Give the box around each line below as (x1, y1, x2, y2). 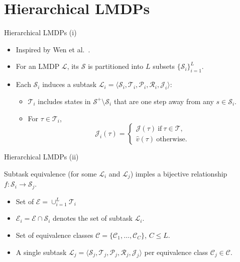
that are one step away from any (113, 96, 214, 106)
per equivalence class (144, 246, 208, 257)
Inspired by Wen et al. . (16, 44, 90, 54)
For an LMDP (16, 61, 60, 71)
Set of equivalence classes (16, 229, 93, 240)
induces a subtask (42, 79, 97, 90)
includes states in (38, 96, 91, 106)
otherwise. (156, 135, 187, 143)
